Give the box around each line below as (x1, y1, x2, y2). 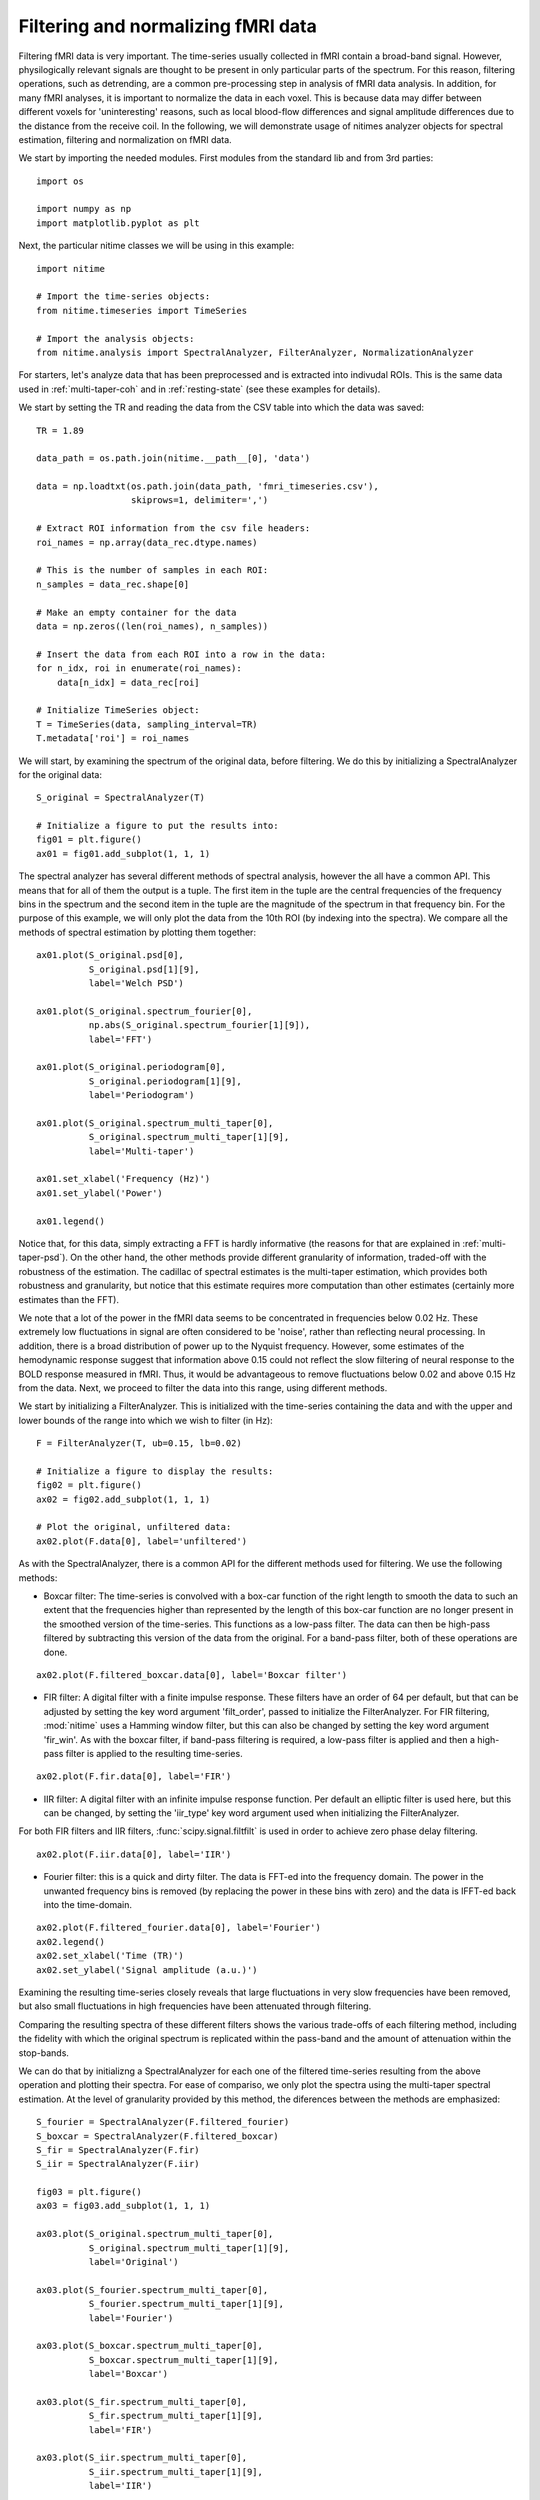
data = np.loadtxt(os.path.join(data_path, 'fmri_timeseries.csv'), (36, 481, 379, 492)
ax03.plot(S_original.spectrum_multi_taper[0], (36, 2228, 274, 2240)
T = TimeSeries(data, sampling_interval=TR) (36, 718, 259, 730)
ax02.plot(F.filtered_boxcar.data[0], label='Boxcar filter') (36, 1669, 348, 1680)
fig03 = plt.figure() (36, 2186, 142, 2198)
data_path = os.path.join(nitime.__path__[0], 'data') (36, 453, 311, 464)
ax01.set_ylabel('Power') (36, 1187, 164, 1199)
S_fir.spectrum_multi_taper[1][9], (88, 2410, 264, 2422)
